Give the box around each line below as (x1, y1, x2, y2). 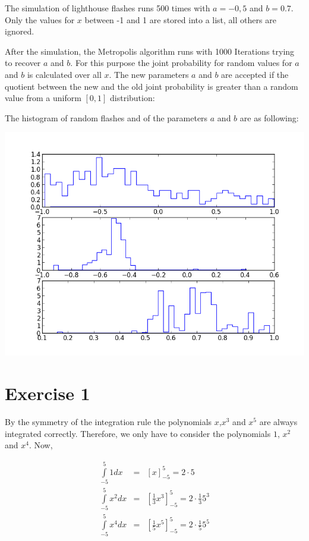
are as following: (239, 111, 299, 124)
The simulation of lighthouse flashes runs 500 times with (5, 2, 210, 14)
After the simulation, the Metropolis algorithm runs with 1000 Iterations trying (5, 45, 295, 57)
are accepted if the (221, 68, 289, 80)
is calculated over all (27, 68, 102, 80)
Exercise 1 (5, 381, 90, 405)
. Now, (29, 439, 53, 451)
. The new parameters (109, 68, 189, 80)
